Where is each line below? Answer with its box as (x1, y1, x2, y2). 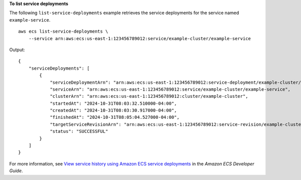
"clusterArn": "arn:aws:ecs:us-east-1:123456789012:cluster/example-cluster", (50, 93, 248, 99)
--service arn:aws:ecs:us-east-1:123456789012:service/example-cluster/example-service (28, 36, 251, 41)
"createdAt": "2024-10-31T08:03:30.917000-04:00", (50, 108, 177, 113)
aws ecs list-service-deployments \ (18, 29, 108, 35)
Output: (9, 47, 25, 53)
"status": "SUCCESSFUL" (50, 128, 108, 134)
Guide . (9, 168, 23, 174)
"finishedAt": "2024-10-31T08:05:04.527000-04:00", (50, 114, 180, 120)
